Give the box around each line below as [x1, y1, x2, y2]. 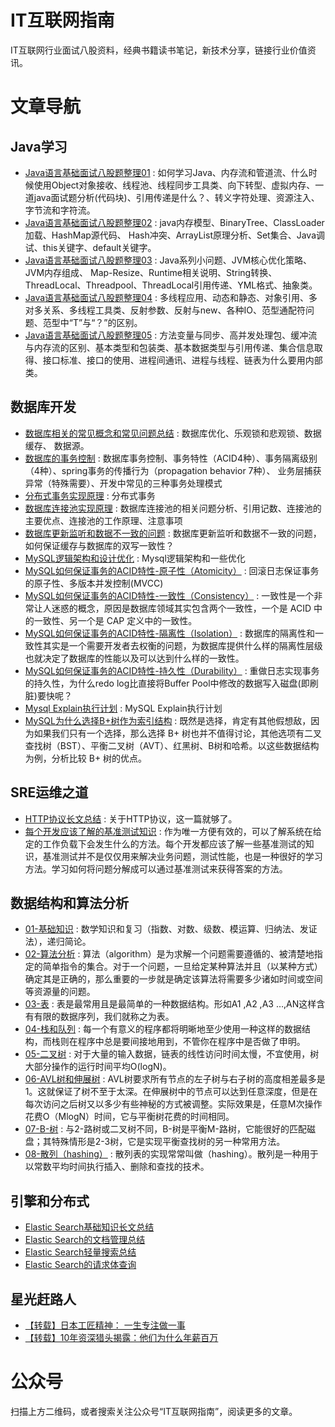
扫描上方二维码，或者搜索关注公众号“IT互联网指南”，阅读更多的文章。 [10, 1405, 298, 1417]
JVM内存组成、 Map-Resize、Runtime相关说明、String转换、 [24, 266, 278, 278]
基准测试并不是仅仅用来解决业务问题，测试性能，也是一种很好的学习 [42, 850, 323, 862]
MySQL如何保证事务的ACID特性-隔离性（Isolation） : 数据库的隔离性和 [24, 627, 316, 639]
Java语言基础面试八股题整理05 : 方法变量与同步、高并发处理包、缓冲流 [24, 329, 318, 341]
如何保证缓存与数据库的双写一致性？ [24, 539, 175, 551]
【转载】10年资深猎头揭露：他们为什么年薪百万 [24, 1332, 219, 1343]
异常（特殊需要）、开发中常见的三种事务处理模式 [24, 477, 223, 489]
